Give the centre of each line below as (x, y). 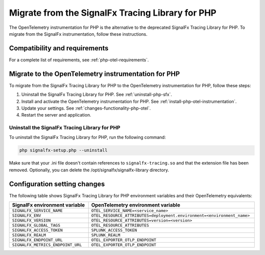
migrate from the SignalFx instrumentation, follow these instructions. (78, 34)
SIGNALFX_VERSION (31, 220)
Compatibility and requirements (59, 48)
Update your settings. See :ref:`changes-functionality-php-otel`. (86, 108)
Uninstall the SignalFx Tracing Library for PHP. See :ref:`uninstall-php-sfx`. (97, 94)
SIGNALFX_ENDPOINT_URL (38, 240)
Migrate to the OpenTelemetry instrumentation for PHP (94, 74)
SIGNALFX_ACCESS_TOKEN (38, 230)
